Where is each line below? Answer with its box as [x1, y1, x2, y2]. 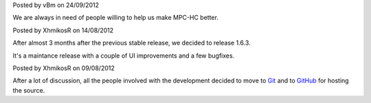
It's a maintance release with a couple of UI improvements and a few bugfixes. [12, 51, 235, 60]
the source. [12, 86, 45, 94]
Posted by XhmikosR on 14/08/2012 [12, 26, 113, 34]
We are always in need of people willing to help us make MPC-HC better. [12, 14, 219, 22]
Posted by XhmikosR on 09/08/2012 [12, 64, 115, 72]
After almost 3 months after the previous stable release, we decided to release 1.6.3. [12, 38, 251, 47]
